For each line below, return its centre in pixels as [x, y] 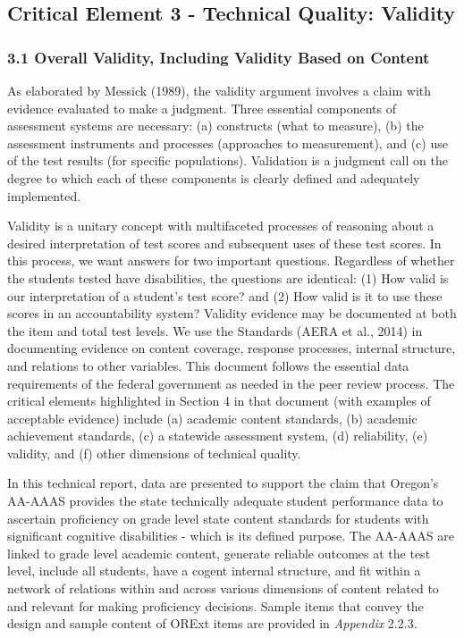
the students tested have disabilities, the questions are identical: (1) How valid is [228, 277]
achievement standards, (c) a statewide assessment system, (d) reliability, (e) [218, 436]
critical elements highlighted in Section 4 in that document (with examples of [219, 401]
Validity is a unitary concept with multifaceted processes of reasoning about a [221, 226]
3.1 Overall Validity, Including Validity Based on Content [219, 57]
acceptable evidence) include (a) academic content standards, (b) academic [212, 418]
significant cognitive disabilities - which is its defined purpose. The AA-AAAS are [231, 536]
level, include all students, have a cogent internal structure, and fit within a [214, 571]
